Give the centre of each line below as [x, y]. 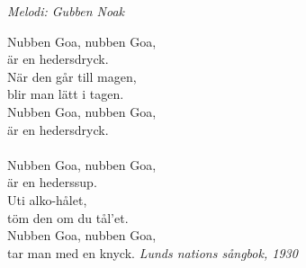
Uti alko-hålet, [47, 199]
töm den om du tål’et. [68, 217]
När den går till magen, [72, 76]
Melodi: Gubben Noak [66, 11]
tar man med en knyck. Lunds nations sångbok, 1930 [153, 252]
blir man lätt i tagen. [66, 94]
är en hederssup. [52, 182]
